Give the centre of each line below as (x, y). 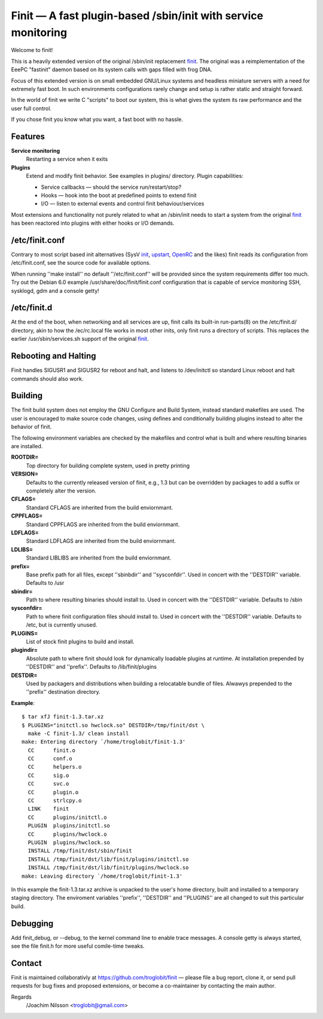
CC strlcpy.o (55, 801)
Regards (22, 997)
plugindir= (25, 650)
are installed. (27, 446)
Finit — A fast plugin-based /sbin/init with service (137, 16)
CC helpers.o (55, 767)
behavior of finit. (31, 427)
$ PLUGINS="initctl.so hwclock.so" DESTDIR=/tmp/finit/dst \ (113, 725)
